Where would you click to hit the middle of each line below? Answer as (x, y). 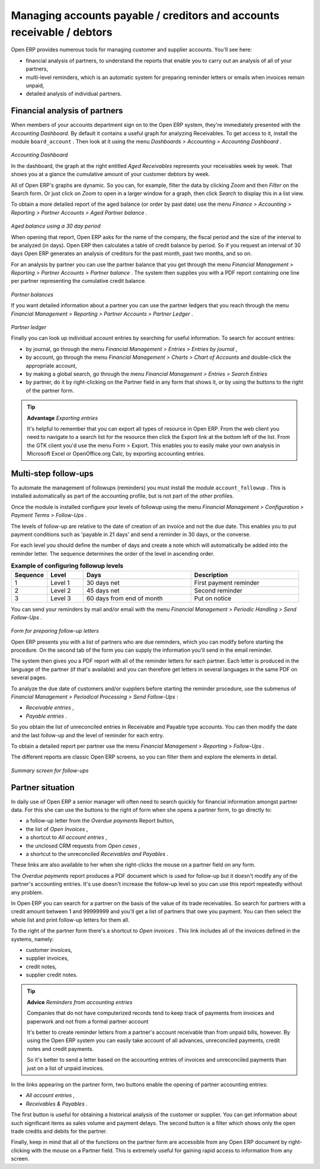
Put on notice (213, 598)
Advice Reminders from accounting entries (80, 1002)
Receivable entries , (50, 708)
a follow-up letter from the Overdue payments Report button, (100, 821)
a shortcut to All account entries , (67, 837)
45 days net (103, 590)
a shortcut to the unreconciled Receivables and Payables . (97, 854)
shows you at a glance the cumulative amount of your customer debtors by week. (111, 174)
